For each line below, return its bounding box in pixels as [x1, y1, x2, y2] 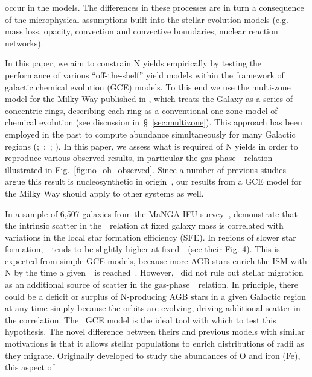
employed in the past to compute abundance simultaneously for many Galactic [5, 127, 296, 140]
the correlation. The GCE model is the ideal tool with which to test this [5, 313, 276, 326]
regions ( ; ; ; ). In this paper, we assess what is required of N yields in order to [5, 139, 298, 152]
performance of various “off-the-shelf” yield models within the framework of [5, 68, 284, 81]
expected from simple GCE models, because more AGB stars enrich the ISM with [5, 254, 307, 267]
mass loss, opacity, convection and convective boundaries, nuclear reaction [5, 25, 278, 37]
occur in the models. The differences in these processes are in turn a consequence [5, 1, 304, 13]
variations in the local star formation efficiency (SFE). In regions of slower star [5, 230, 296, 243]
